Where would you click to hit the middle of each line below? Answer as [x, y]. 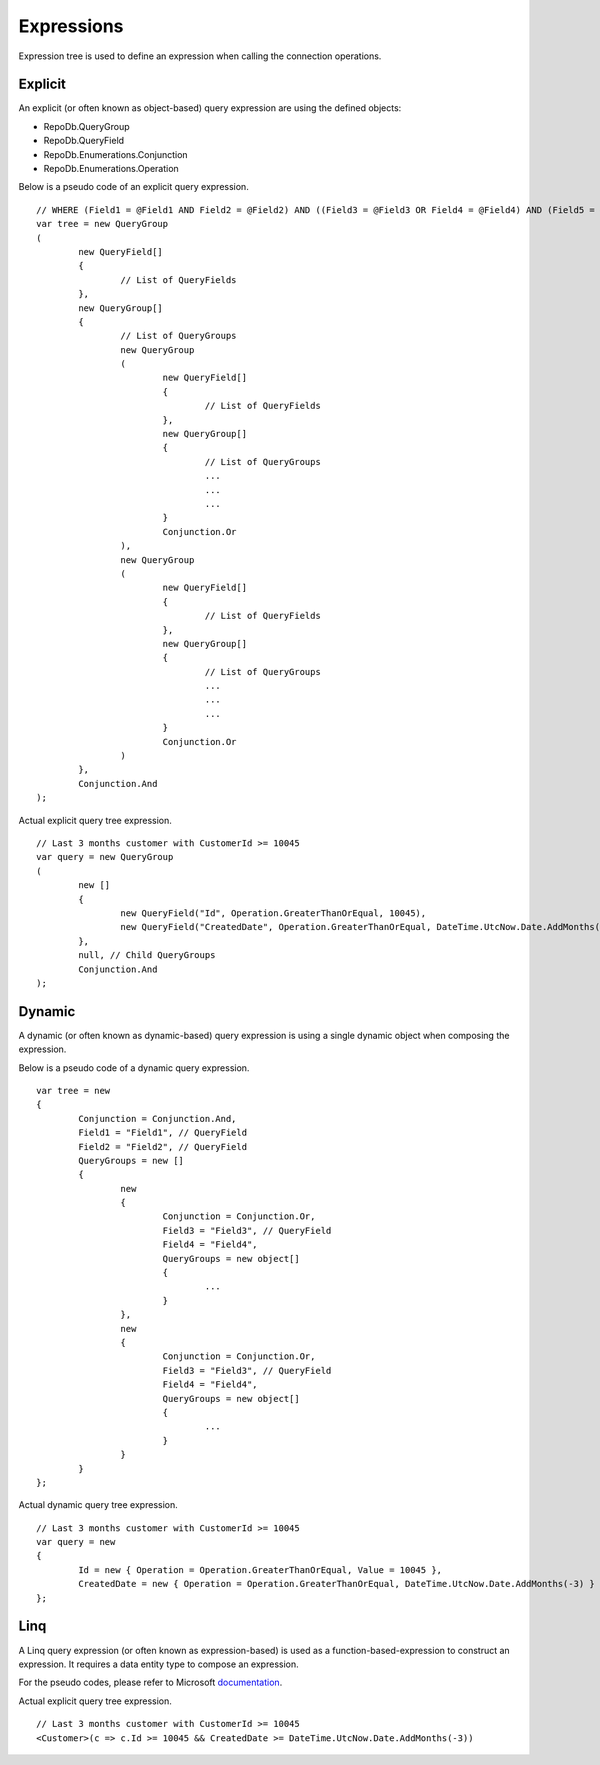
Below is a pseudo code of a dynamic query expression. [134, 1067]
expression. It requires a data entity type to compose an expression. [158, 1664]
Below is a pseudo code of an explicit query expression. [133, 187]
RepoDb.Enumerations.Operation [111, 169]
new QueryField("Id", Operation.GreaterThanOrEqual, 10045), [273, 913]
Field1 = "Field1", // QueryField [163, 1133]
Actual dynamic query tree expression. [98, 1505]
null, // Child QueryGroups [147, 955]
